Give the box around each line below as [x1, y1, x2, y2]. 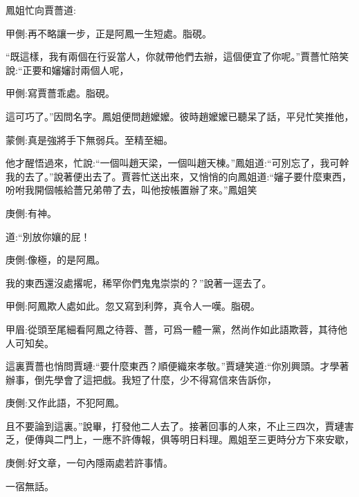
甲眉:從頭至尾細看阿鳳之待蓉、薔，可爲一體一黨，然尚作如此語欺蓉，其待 [6, 321, 338, 336]
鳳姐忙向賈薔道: [6, 3, 76, 17]
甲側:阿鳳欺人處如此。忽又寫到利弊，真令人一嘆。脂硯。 [6, 299, 260, 313]
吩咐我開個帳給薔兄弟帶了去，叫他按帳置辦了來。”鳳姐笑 [6, 182, 257, 197]
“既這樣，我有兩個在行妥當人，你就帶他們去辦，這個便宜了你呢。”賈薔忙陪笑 [6, 49, 349, 64]
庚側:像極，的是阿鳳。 [6, 252, 105, 267]
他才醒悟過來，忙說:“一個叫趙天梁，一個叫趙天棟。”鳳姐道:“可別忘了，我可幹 [6, 156, 349, 170]
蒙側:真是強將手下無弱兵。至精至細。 [6, 132, 173, 147]
